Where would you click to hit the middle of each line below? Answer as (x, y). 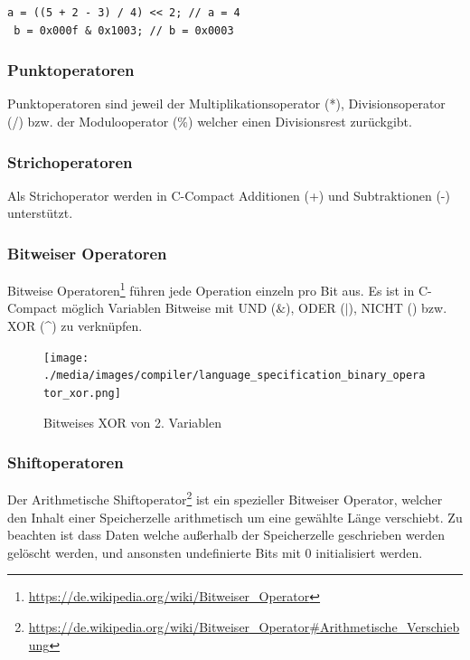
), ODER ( (315, 308)
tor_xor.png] (82, 393)
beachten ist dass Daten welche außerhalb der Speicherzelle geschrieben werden (226, 535)
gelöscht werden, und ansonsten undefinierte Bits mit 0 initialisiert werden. (215, 552)
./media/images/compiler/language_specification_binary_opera (235, 376)
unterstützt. (40, 213)
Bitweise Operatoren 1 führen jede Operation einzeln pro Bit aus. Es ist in (211, 289)
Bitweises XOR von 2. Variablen (132, 422)
